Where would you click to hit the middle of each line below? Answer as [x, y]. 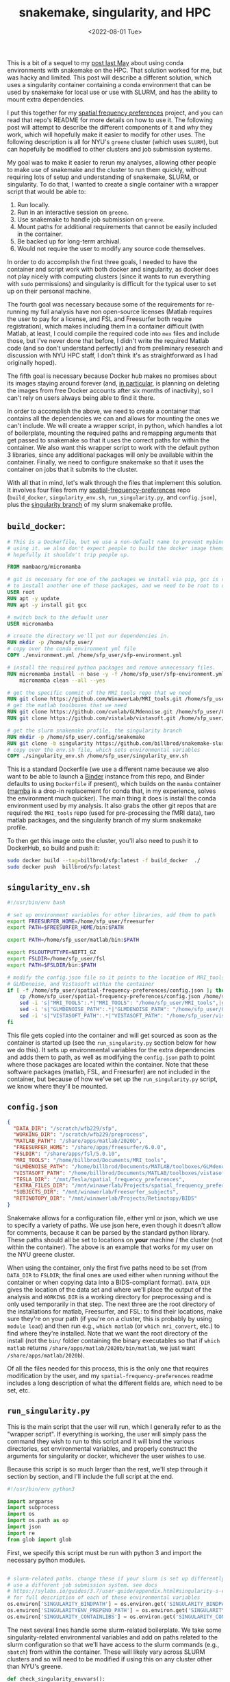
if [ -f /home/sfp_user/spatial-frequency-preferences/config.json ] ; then [117, 990]
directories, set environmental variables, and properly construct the [102, 1448]
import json [24, 1527]
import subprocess [33, 1508]
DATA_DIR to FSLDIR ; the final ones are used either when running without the [113, 1275]
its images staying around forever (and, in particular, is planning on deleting [114, 383]
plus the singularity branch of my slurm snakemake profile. [90, 504]
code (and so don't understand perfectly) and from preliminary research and [115, 348]
